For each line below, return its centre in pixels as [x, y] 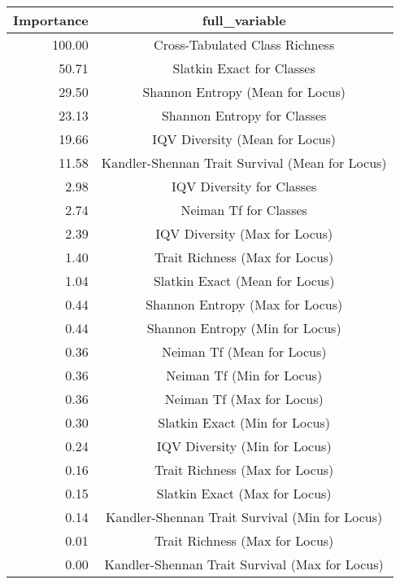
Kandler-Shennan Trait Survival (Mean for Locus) [244, 162]
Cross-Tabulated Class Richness [244, 44]
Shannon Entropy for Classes [244, 115]
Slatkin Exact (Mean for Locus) [244, 281]
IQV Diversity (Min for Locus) [244, 446]
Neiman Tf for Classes [244, 210]
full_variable [244, 20]
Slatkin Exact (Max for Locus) [244, 493]
